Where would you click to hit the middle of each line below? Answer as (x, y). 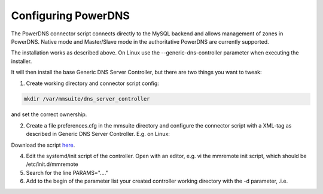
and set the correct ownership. (49, 114)
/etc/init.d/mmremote (52, 164)
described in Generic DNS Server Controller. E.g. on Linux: (98, 134)
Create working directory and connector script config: (93, 83)
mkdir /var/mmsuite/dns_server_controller (87, 99)
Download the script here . (43, 145)
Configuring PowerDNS (70, 16)
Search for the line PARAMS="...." (67, 172)
